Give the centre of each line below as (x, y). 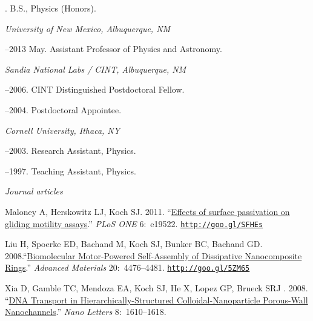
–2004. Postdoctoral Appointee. (63, 109)
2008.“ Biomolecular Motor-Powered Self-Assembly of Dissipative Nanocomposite (153, 255)
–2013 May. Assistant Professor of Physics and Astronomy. (114, 49)
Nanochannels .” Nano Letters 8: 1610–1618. (86, 312)
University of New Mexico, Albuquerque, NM (88, 28)
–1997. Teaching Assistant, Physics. (71, 170)
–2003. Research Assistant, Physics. (71, 151)
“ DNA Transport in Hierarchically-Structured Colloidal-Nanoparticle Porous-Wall (156, 299)
